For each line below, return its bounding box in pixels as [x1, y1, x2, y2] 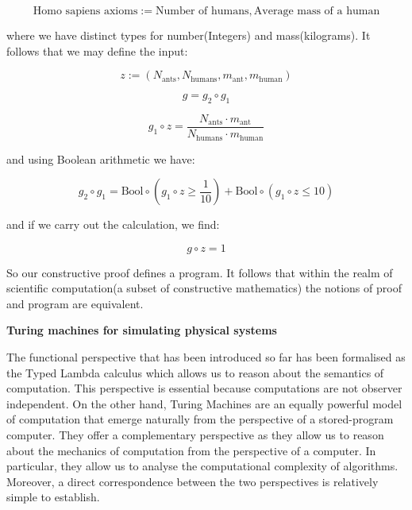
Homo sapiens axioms [33, 6, 138, 17]
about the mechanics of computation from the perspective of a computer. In [6, 442, 376, 458]
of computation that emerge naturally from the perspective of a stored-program [6, 411, 394, 427]
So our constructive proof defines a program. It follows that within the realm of [6, 264, 393, 280]
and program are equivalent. [6, 295, 144, 311]
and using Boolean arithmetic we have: [6, 150, 195, 167]
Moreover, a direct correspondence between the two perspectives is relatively [6, 473, 379, 489]
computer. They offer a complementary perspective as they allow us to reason [6, 427, 384, 443]
